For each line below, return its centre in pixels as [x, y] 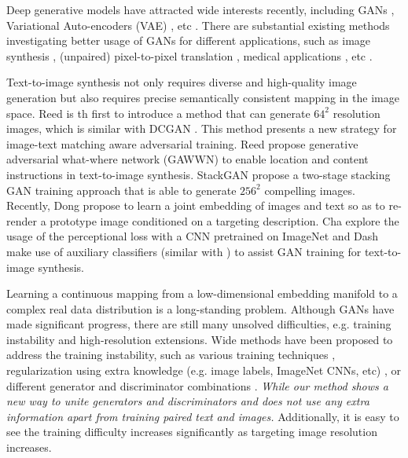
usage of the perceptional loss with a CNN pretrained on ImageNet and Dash [193, 236]
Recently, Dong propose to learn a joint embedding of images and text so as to [196, 205]
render [22, 220]
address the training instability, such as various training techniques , [171, 355]
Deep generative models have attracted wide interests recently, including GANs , [200, 9]
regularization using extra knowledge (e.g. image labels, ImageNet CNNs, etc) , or [204, 370]
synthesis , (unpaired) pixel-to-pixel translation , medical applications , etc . [189, 55]
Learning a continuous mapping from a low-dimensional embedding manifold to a [202, 293]
